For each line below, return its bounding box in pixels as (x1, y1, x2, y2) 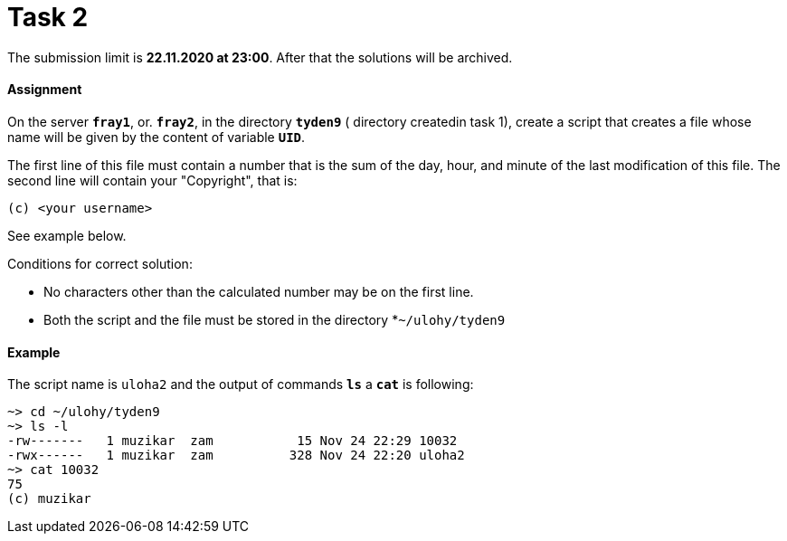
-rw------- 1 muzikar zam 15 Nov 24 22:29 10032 (7, 433, 458, 449)
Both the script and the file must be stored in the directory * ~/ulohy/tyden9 (43, 311, 506, 327)
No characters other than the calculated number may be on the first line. (43, 283, 474, 299)
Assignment (7, 81, 82, 98)
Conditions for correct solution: (7, 255, 193, 271)
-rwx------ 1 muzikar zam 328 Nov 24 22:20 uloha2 (7, 448, 465, 463)
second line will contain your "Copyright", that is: (7, 172, 298, 188)
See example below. (7, 227, 127, 243)
